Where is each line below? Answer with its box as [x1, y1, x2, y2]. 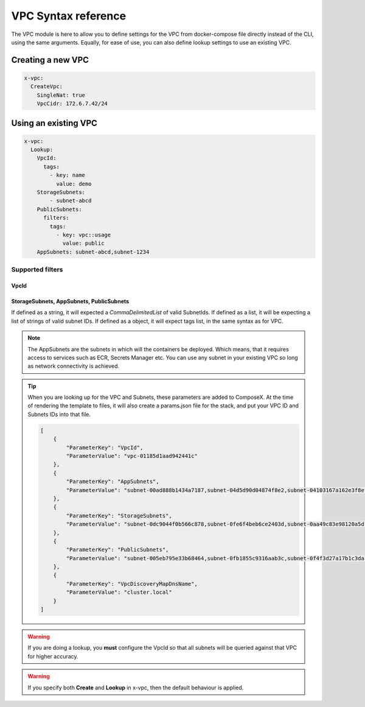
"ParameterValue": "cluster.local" [66, 589, 173, 596]
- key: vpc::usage [55, 231, 111, 238]
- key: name [49, 172, 85, 179]
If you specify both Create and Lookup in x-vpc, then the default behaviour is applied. [27, 684, 244, 691]
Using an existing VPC [11, 118, 97, 128]
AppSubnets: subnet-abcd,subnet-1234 [36, 248, 150, 255]
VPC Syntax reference [11, 9, 127, 23]
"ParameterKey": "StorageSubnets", [66, 512, 173, 519]
